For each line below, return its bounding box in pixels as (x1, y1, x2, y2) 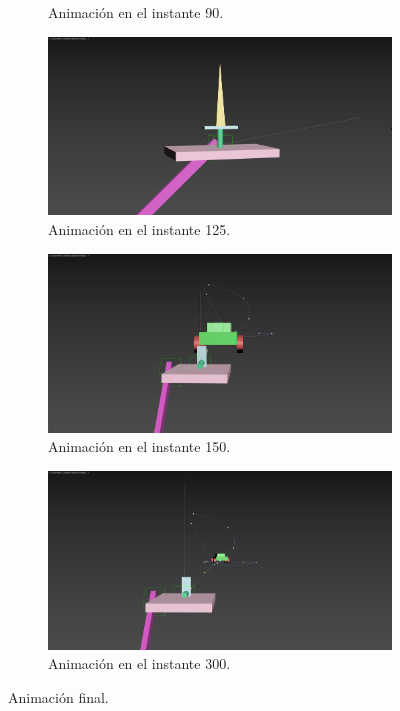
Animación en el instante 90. (48, 2, 224, 22)
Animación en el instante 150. (48, 436, 231, 457)
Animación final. (8, 686, 109, 707)
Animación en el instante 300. (48, 653, 231, 674)
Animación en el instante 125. (48, 219, 231, 240)
